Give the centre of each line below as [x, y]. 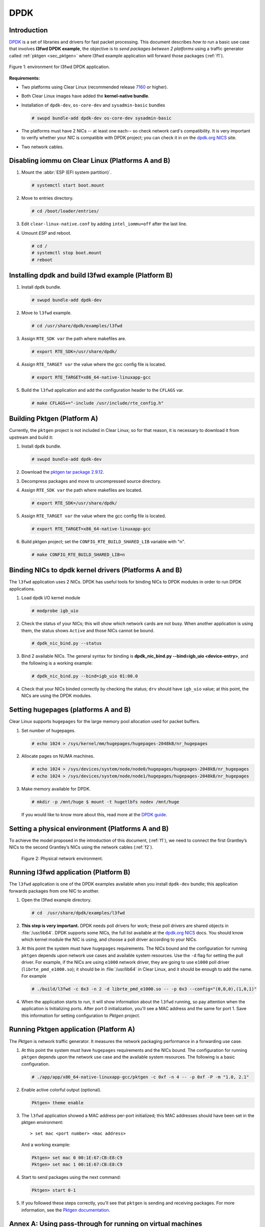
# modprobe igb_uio [55, 611]
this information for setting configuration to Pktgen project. [81, 1015]
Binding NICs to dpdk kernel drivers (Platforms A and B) [96, 570]
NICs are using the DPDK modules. [56, 696]
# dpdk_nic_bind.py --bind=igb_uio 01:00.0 [85, 676]
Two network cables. [42, 147]
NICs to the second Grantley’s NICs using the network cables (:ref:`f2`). [81, 847]
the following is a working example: [57, 663]
